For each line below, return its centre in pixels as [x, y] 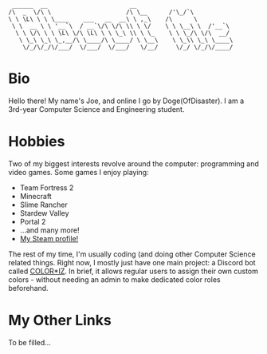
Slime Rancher [43, 205]
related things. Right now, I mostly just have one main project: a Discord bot [132, 262]
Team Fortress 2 [47, 187]
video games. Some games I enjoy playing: [79, 172]
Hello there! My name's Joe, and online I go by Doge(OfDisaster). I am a [126, 101]
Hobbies [37, 142]
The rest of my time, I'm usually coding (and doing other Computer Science [132, 254]
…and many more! [49, 230]
